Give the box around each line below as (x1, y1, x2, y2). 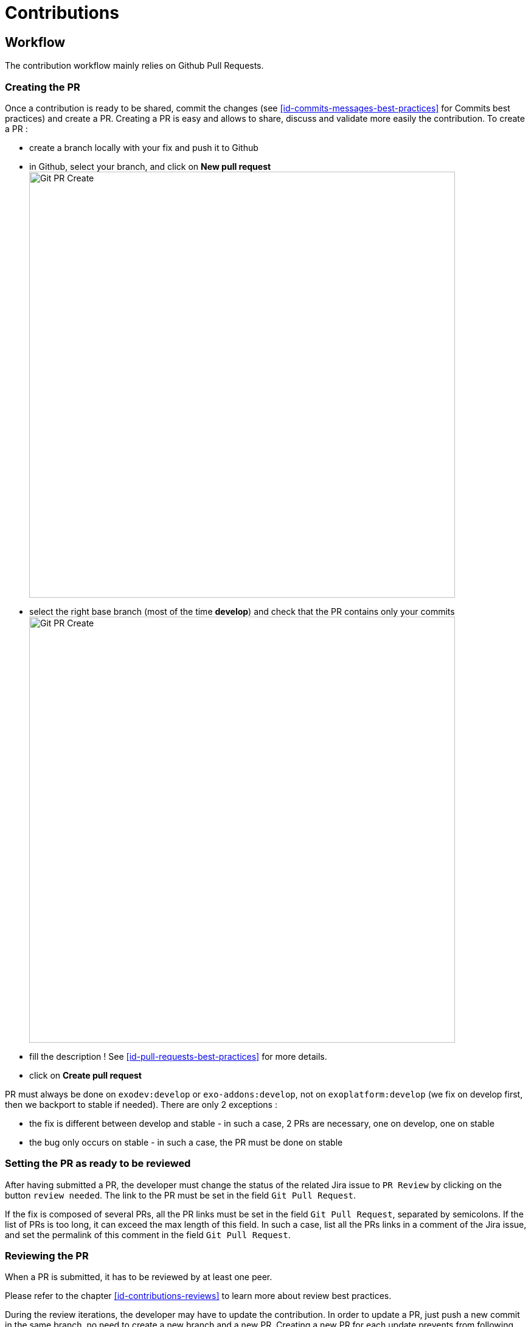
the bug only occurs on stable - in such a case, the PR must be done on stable (29, 1136, 343, 1147)
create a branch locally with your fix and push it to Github (29, 142, 259, 153)
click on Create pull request (29, 1070, 142, 1080)
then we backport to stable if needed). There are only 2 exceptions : (5, 1099, 277, 1110)
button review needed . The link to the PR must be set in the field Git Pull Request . (5, 1189, 356, 1200)
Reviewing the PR (5, 1250, 89, 1262)
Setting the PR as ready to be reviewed (5, 1157, 191, 1170)
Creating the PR (5, 80, 80, 93)
